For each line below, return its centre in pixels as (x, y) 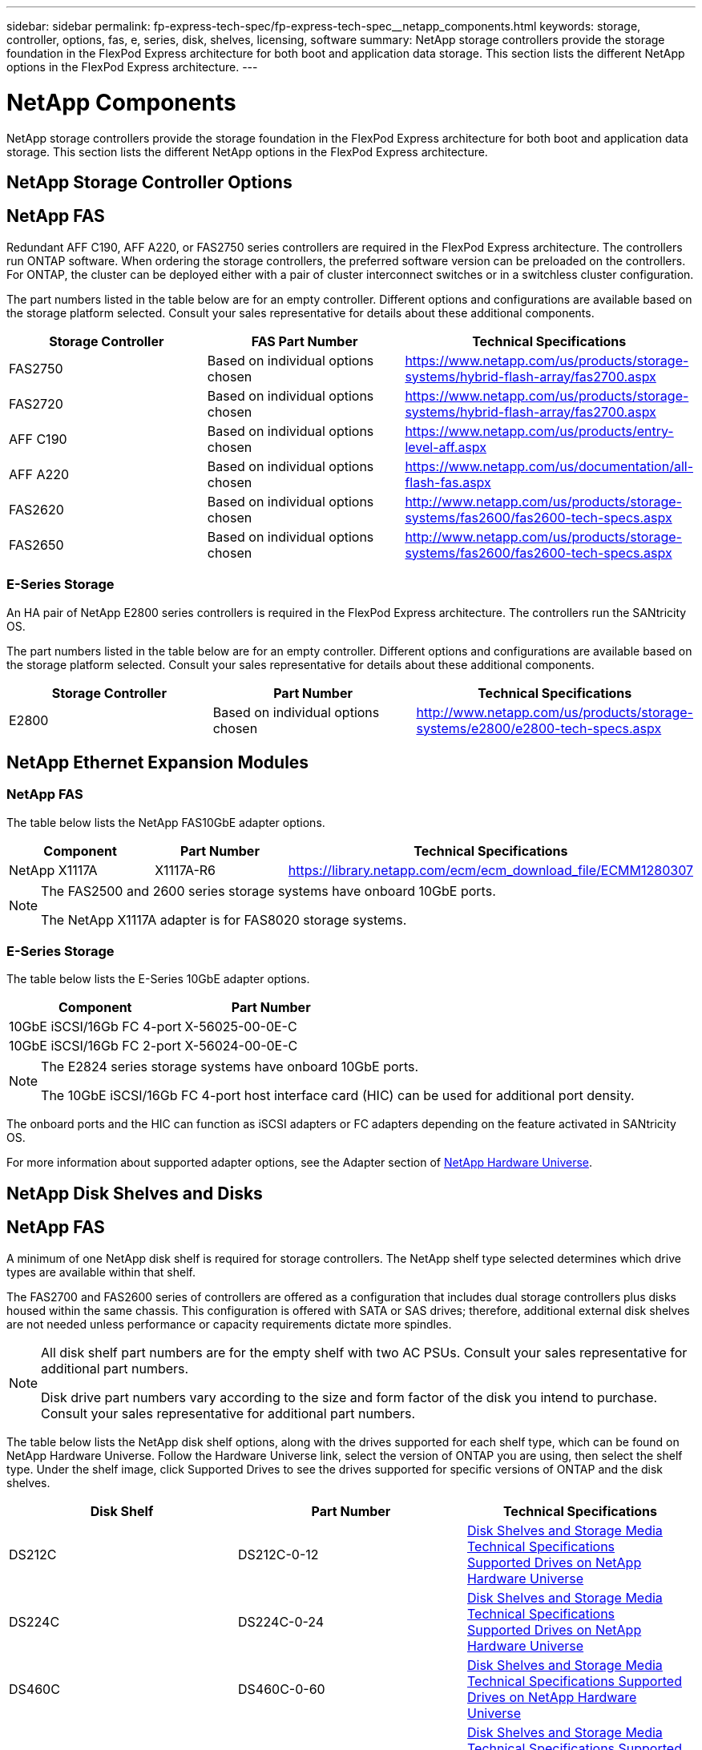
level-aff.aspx (446, 447)
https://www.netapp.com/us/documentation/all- (549, 466)
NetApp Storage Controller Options (149, 182)
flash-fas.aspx (448, 482)
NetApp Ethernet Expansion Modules (158, 762)
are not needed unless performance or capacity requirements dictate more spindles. (229, 1324)
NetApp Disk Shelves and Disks (135, 1193)
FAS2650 (36, 544)
